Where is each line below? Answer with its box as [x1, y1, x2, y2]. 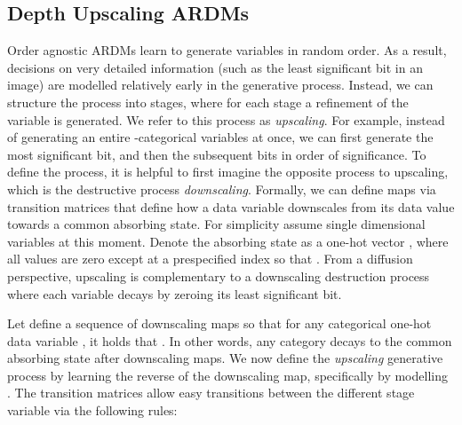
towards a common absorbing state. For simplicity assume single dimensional [7, 215, 426, 233]
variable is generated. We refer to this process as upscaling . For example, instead [7, 110, 445, 129]
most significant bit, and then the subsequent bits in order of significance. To [7, 145, 426, 163]
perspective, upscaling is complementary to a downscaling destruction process [7, 266, 430, 285]
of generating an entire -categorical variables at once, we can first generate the [7, 128, 434, 146]
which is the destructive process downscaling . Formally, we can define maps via [7, 179, 436, 198]
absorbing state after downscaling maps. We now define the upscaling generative [7, 349, 443, 367]
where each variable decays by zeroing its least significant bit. [7, 284, 342, 303]
